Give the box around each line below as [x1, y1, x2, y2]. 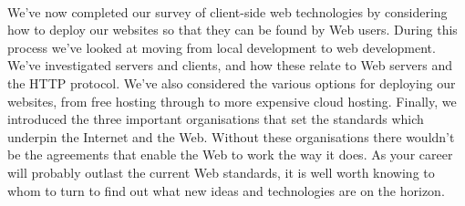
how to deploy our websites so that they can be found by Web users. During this [7, 20, 458, 39]
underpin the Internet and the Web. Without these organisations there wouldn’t [7, 127, 455, 146]
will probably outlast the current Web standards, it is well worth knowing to [7, 162, 435, 181]
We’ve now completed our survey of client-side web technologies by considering [7, 2, 448, 21]
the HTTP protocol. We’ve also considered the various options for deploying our [7, 73, 456, 92]
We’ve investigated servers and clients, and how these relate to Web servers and [7, 56, 452, 75]
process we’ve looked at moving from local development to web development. [7, 37, 436, 57]
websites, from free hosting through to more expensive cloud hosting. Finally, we [7, 91, 457, 110]
